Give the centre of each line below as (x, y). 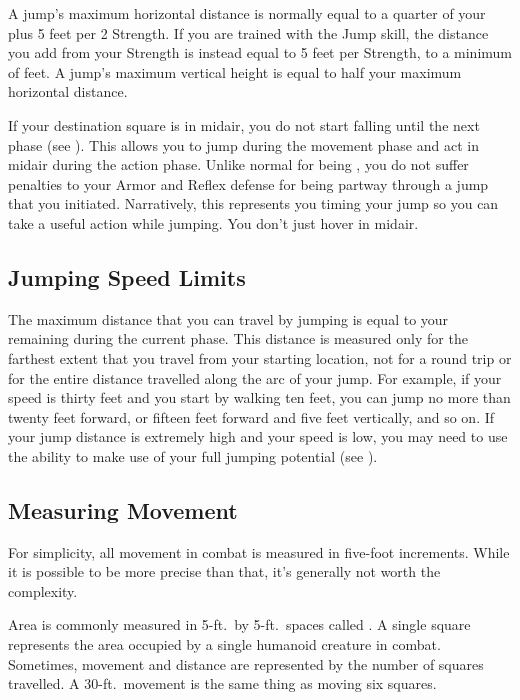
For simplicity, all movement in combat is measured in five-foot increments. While (259, 551)
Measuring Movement (123, 509)
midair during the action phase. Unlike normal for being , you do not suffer (238, 164)
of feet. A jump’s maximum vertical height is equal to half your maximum (235, 71)
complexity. (43, 590)
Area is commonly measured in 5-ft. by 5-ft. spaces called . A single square (239, 624)
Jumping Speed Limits (127, 276)
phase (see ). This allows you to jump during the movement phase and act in (243, 144)
